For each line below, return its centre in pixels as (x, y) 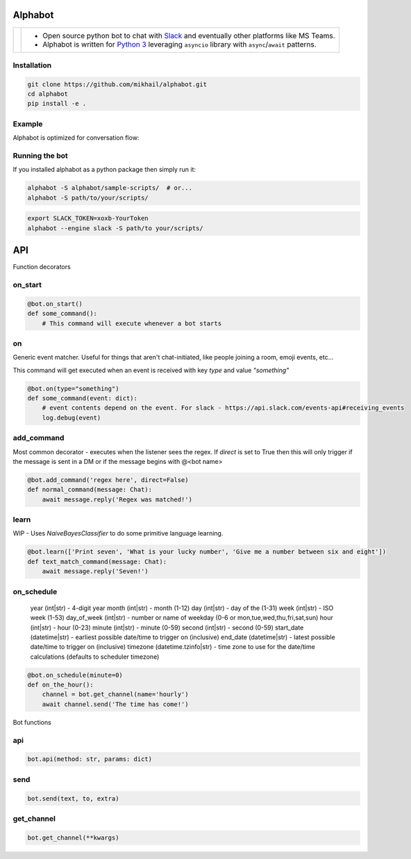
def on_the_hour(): (60, 685)
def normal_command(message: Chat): (90, 490)
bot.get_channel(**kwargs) (73, 837)
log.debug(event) (72, 418)
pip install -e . (57, 104)
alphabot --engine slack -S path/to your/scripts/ (116, 228)
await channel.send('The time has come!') (115, 704)
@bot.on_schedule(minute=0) (75, 675)
